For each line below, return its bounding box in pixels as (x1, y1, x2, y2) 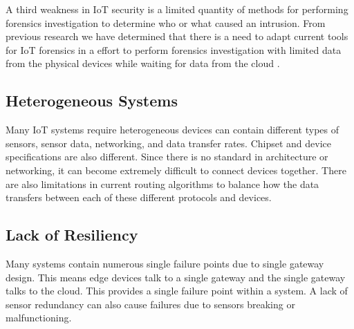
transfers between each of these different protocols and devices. (6, 190, 272, 205)
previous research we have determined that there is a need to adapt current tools (6, 29, 348, 44)
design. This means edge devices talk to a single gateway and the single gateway (6, 270, 346, 284)
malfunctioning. (6, 310, 72, 325)
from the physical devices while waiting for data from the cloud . (6, 56, 280, 70)
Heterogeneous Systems (6, 90, 178, 111)
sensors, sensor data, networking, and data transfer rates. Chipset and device (6, 135, 332, 150)
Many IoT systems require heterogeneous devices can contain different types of (6, 122, 339, 137)
